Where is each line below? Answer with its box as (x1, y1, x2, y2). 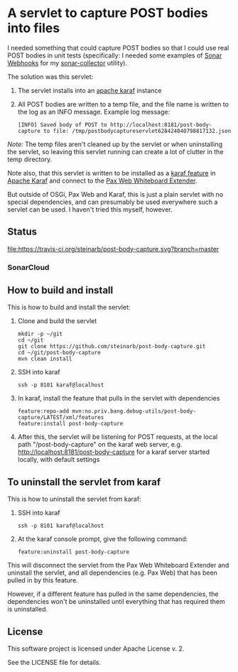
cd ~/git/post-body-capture (17, 349, 101, 357)
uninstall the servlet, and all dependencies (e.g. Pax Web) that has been (7, 568, 218, 577)
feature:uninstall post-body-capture (17, 548, 130, 556)
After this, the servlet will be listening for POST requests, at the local (17, 433, 218, 441)
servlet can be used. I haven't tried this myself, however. (7, 205, 173, 214)
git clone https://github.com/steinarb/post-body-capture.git (17, 343, 206, 350)
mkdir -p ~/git (17, 330, 63, 338)
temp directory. (7, 155, 53, 163)
